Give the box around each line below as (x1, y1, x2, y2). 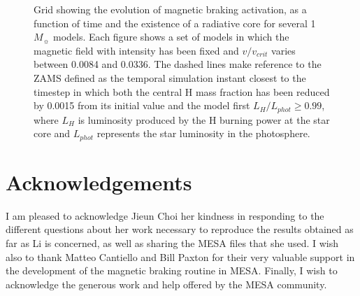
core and (34, 126, 71, 141)
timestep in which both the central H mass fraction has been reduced (34, 84, 330, 99)
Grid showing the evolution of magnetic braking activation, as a (34, 2, 307, 16)
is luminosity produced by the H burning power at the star (78, 112, 330, 127)
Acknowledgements (6, 167, 192, 196)
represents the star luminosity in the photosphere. (96, 126, 310, 141)
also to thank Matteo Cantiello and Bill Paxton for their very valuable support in (6, 249, 355, 264)
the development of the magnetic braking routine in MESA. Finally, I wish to (6, 263, 338, 278)
